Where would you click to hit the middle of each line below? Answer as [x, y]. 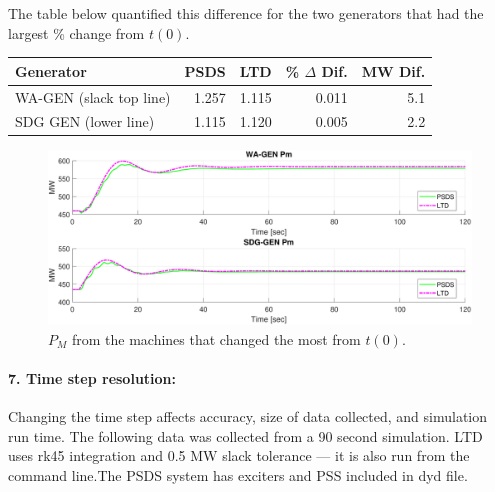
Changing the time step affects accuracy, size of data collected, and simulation [248, 416]
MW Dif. [393, 70]
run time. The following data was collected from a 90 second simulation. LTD [245, 435]
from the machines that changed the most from [216, 338]
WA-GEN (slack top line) [93, 96]
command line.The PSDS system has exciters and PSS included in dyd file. [238, 474]
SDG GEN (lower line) [85, 121]
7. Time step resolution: [92, 377]
